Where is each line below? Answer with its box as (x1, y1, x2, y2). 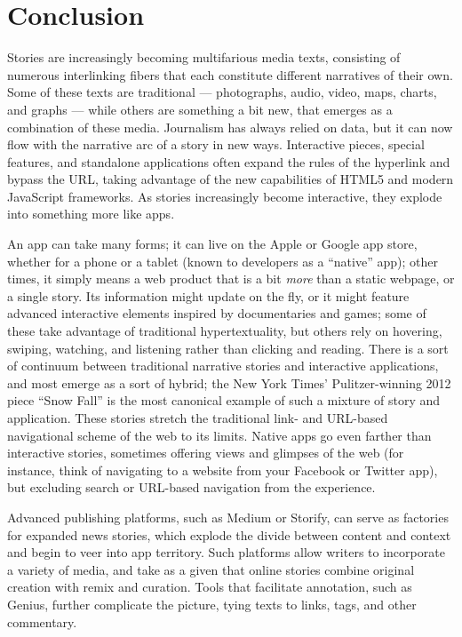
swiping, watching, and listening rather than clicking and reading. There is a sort (7, 338, 449, 357)
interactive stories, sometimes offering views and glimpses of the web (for (7, 443, 404, 462)
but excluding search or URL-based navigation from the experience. (7, 478, 376, 497)
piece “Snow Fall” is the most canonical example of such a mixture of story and (7, 391, 441, 410)
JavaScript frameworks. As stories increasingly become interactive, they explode (7, 187, 442, 205)
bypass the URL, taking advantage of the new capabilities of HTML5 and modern (7, 170, 454, 188)
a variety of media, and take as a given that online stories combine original (7, 560, 415, 578)
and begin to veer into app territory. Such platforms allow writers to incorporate (7, 543, 445, 561)
